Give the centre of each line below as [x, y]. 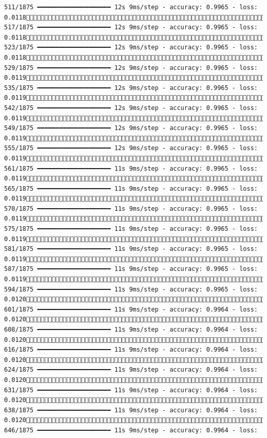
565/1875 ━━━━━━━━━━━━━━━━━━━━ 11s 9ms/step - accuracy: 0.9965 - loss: [131, 188]
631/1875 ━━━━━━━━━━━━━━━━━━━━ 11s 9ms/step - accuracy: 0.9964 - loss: [131, 390]
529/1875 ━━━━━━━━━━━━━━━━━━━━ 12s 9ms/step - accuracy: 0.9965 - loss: [131, 68]
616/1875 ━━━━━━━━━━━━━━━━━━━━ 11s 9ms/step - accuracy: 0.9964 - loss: [131, 350]
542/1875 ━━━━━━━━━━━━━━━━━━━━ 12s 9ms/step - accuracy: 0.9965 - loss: [131, 108]
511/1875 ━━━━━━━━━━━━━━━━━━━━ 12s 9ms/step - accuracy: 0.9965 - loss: [131, 7]
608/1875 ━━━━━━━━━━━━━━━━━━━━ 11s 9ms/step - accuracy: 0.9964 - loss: [131, 330]
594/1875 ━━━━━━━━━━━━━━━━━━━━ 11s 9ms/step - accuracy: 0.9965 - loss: [131, 289]
